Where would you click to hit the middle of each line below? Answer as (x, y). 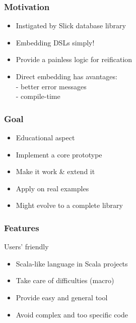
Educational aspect (45, 137)
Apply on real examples (52, 188)
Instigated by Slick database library (71, 25)
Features (22, 227)
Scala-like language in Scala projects (72, 263)
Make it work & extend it (55, 171)
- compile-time (38, 96)
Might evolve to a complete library (69, 205)
